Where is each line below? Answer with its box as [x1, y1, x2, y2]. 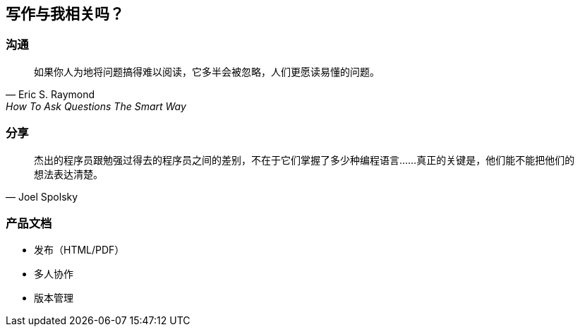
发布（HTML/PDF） [34, 244, 125, 256]
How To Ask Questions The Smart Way [6, 100, 186, 112]
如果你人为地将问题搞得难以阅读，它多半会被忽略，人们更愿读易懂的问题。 [34, 65, 380, 78]
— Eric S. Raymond [6, 88, 95, 100]
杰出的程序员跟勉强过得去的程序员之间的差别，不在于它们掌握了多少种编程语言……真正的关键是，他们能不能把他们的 [34, 153, 575, 166]
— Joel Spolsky [6, 190, 78, 203]
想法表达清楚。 [34, 167, 103, 180]
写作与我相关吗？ [6, 5, 124, 23]
